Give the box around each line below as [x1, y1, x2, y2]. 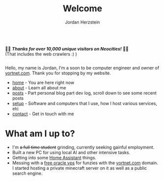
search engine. [12, 170, 43, 176]
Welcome [63, 3, 102, 14]
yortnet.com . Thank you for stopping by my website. [5, 70, 111, 76]
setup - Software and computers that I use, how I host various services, [12, 100, 157, 106]
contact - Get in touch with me [12, 111, 75, 117]
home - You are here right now [12, 79, 75, 85]
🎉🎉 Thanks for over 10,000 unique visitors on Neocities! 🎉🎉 [5, 46, 129, 52]
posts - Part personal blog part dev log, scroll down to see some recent [12, 90, 157, 96]
